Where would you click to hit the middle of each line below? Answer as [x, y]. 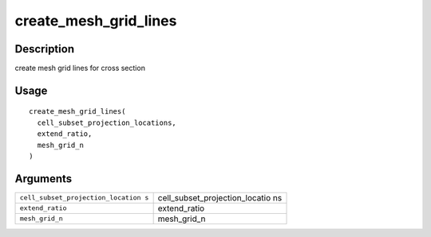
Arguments [43, 179]
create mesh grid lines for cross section [80, 68]
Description [45, 49]
